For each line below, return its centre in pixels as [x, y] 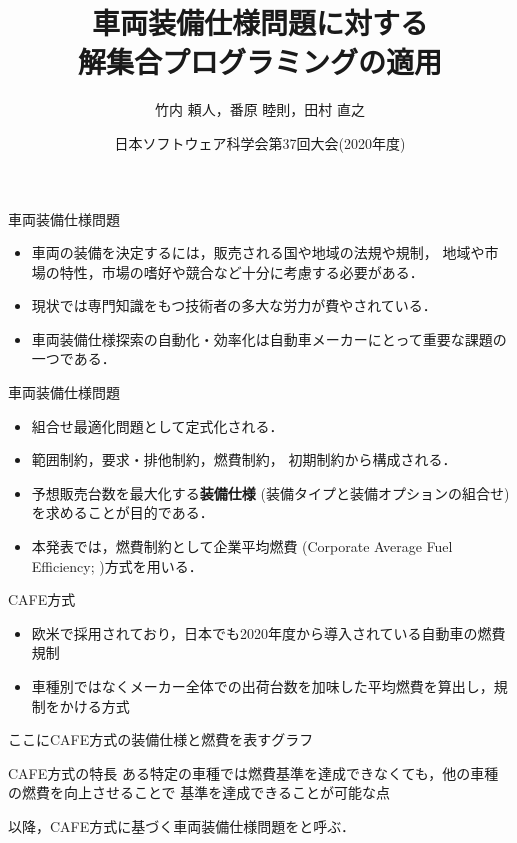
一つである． [73, 358]
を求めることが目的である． [122, 512]
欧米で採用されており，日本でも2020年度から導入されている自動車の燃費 [268, 632]
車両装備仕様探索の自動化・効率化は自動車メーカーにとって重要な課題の [269, 338]
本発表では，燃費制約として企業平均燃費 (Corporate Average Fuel [242, 546]
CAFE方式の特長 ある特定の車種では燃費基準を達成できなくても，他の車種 [253, 772]
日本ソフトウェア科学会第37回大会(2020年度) [260, 142]
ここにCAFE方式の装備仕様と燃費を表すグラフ [161, 739]
